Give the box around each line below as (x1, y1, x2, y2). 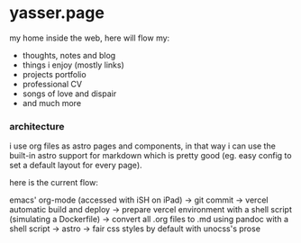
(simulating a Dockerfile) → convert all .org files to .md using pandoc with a (9, 214, 288, 225)
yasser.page (9, 3, 105, 23)
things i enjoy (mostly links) (22, 59, 124, 70)
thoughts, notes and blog (22, 49, 116, 60)
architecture (9, 120, 65, 132)
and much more (22, 97, 82, 108)
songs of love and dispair (22, 88, 117, 99)
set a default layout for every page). (9, 160, 142, 171)
